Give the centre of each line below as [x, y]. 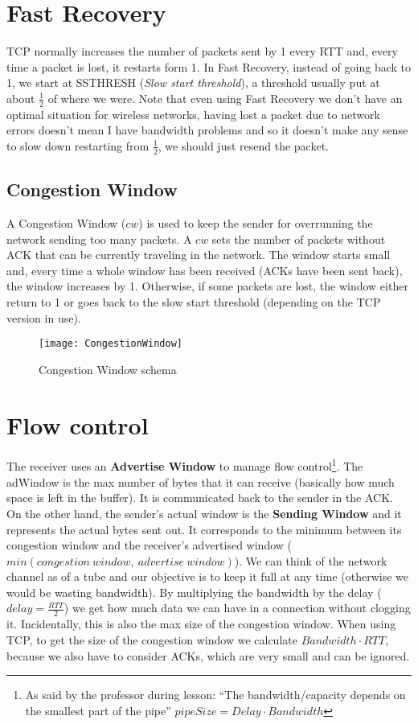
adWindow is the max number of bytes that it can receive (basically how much [201, 481]
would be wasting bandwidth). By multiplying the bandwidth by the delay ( [194, 592]
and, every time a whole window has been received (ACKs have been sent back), [205, 270]
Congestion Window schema [108, 369]
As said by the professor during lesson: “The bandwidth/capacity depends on [215, 695]
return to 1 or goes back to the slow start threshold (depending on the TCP [194, 301]
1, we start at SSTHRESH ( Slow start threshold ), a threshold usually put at [193, 82]
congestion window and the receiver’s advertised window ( [149, 545]
